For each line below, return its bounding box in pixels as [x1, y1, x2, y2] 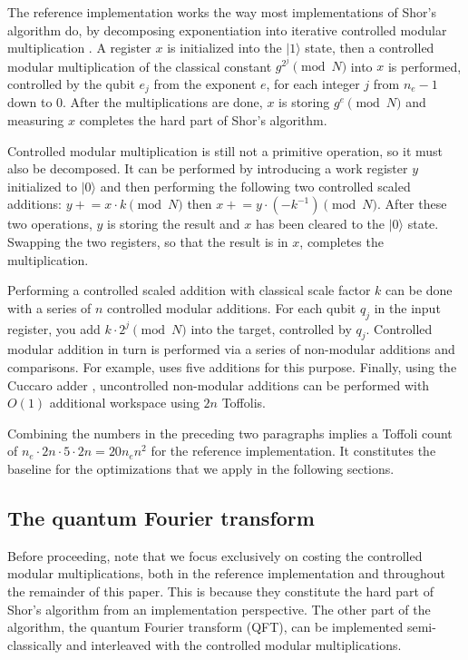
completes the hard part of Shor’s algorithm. [79, 111, 327, 130]
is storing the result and [107, 214, 240, 233]
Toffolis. [221, 393, 266, 412]
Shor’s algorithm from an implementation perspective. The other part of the [7, 599, 431, 618]
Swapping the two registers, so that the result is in [7, 232, 288, 251]
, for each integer [266, 74, 360, 94]
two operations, [7, 214, 93, 233]
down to [7, 93, 53, 112]
